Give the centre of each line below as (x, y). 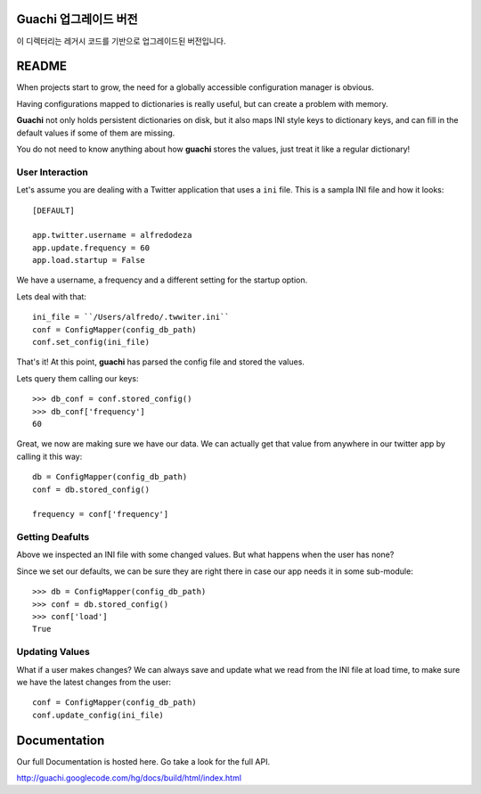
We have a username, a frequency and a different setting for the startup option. (162, 280)
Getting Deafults (53, 537)
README (41, 66)
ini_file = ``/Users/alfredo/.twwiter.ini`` (131, 317)
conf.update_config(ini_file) (98, 715)
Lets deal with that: (51, 296)
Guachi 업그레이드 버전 (77, 19)
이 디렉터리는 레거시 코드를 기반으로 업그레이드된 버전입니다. (121, 41)
